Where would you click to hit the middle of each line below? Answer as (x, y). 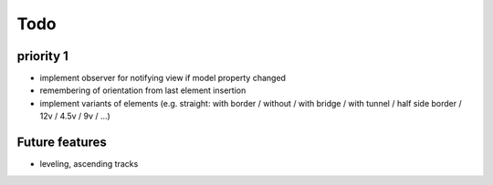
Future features (62, 143)
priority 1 (42, 56)
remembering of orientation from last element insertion (143, 90)
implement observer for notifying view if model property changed (163, 78)
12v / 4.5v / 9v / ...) (75, 116)
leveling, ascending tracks (89, 164)
